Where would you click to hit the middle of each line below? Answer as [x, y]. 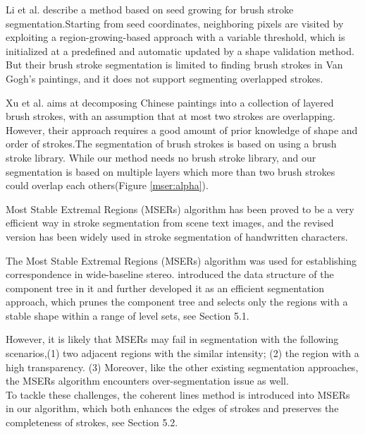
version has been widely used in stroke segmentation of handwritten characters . [177, 236]
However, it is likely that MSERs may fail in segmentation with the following [172, 339]
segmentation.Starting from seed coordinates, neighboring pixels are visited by [175, 23]
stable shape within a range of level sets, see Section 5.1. [128, 315]
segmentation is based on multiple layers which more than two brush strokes [171, 171]
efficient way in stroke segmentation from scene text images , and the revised [170, 223]
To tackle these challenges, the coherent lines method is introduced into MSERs [178, 394]
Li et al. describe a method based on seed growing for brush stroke [150, 9]
